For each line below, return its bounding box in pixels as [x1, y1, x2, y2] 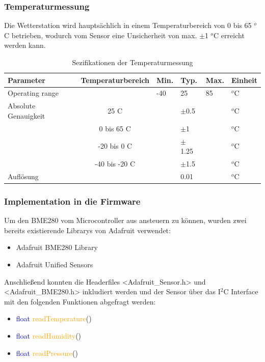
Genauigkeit [8, 110, 45, 121]
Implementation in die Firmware [4, 194, 141, 207]
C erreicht [214, 30, 245, 40]
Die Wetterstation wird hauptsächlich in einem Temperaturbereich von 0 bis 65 [4, 20, 252, 31]
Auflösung [8, 171, 39, 181]
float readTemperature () [16, 313, 92, 324]
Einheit [231, 74, 257, 85]
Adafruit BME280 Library [16, 242, 98, 253]
